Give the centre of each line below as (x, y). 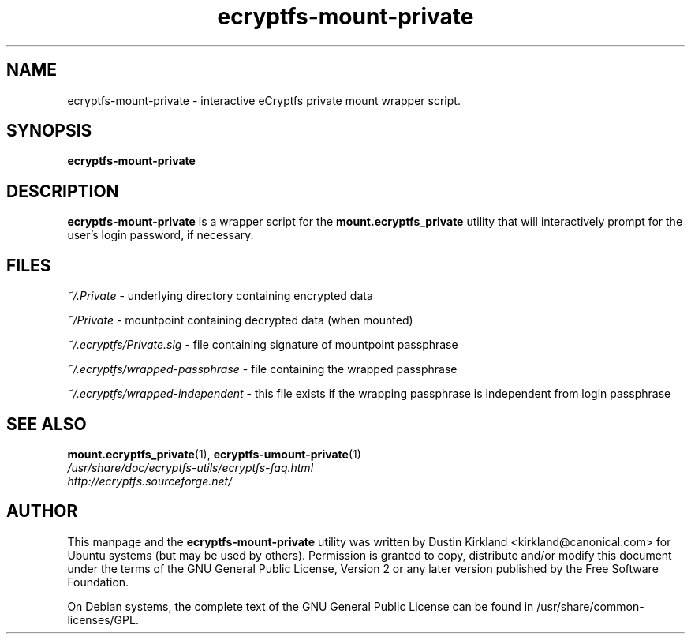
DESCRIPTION (63, 191)
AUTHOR (42, 511)
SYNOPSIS (49, 131)
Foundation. (98, 582)
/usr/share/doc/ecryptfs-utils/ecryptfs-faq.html (190, 467)
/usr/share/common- (590, 606)
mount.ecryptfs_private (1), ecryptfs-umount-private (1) (214, 454)
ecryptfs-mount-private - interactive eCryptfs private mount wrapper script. (264, 100)
